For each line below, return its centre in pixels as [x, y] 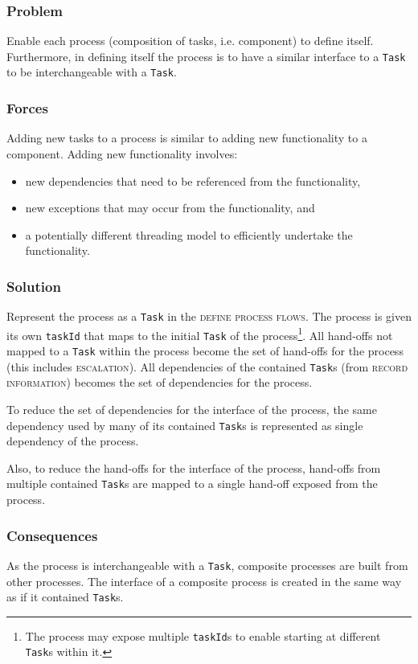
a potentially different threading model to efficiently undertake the [189, 234]
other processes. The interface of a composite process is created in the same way [204, 581]
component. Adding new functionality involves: [122, 153]
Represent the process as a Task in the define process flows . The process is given [209, 316]
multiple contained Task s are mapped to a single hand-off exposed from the [192, 484]
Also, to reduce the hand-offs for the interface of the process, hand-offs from [194, 467]
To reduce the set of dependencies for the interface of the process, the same [192, 409]
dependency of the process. [73, 441]
